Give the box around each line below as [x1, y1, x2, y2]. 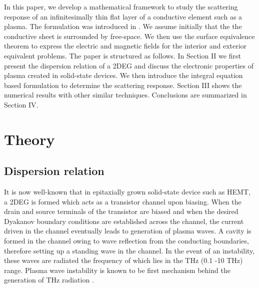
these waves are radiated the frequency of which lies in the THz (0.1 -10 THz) [4, 255, 243, 265]
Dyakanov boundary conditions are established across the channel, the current [4, 215, 244, 226]
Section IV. [4, 99, 38, 109]
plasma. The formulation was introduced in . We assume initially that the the [4, 21, 242, 31]
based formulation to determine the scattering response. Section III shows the [4, 79, 242, 90]
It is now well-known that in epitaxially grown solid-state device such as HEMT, [4, 186, 250, 197]
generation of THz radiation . [4, 274, 94, 285]
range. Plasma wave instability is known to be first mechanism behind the [4, 264, 230, 275]
